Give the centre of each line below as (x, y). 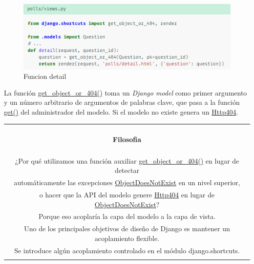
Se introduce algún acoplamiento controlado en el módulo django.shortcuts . (127, 250)
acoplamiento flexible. (127, 238)
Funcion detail (45, 76)
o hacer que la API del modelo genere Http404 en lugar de (127, 194)
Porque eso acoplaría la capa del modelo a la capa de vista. (127, 216)
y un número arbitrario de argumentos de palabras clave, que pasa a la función (122, 102)
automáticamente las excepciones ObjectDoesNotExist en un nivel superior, (127, 182)
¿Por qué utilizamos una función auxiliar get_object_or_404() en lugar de (127, 160)
